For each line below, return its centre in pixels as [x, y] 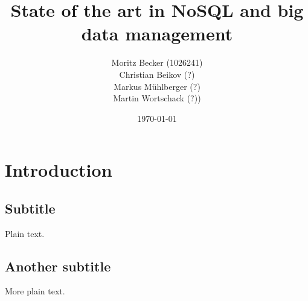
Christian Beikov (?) [157, 74]
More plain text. [35, 291]
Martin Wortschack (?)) [157, 98]
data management [157, 33]
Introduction [59, 170]
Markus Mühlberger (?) [157, 86]
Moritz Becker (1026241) [157, 62]
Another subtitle [58, 266]
